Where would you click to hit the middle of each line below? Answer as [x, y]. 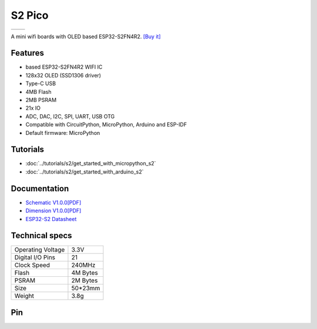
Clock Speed [32, 265]
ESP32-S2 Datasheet [51, 219]
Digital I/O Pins [35, 257]
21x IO [33, 108]
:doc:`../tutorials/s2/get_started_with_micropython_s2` [91, 164]
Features [27, 53]
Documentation [40, 189]
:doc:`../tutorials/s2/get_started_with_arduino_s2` [85, 172]
